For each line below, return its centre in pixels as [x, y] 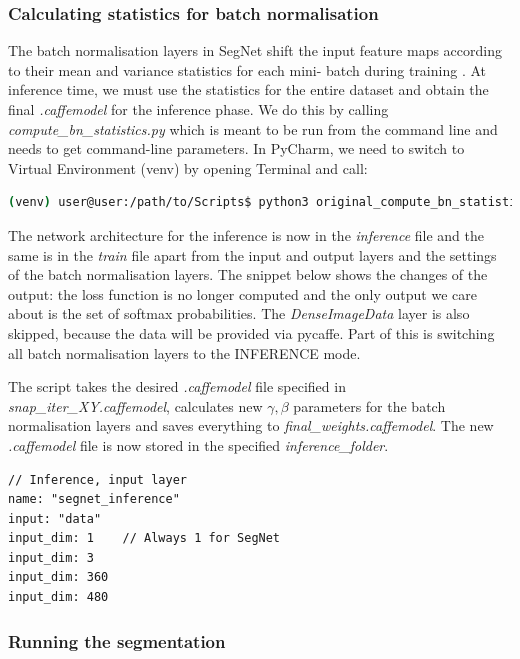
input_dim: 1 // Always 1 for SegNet [144, 538]
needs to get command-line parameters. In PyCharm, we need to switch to [236, 148]
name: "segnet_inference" [94, 499]
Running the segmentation [117, 640]
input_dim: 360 [58, 577]
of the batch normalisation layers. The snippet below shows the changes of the [248, 274]
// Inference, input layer [97, 479]
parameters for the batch [369, 405]
